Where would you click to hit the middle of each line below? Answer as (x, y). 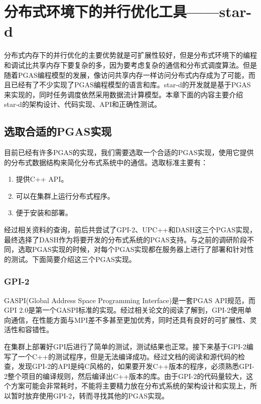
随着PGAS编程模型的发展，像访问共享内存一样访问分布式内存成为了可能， (126, 75)
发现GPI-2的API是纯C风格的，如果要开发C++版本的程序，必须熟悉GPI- (136, 366)
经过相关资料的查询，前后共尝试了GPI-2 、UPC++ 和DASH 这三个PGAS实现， (130, 230)
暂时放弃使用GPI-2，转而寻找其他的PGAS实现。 (90, 395)
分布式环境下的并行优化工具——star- (128, 11)
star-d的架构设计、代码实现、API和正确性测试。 (83, 104)
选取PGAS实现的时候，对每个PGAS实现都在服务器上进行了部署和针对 (132, 249)
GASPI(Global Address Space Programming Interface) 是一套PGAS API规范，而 (130, 300)
